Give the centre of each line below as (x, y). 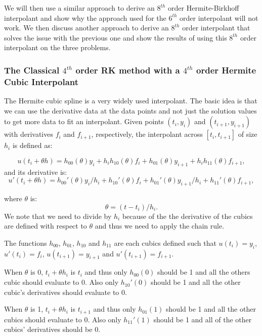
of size (248, 134)
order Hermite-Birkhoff (204, 8)
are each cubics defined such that (165, 242)
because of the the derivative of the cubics (187, 216)
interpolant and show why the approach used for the (85, 17)
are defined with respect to (46, 226)
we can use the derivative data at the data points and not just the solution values (130, 110)
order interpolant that (216, 28)
